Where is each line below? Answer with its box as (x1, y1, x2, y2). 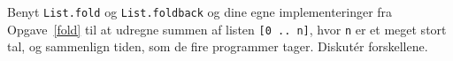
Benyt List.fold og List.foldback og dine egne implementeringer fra (7, 3, 393, 20)
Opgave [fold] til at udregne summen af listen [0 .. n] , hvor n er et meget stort (7, 19, 447, 38)
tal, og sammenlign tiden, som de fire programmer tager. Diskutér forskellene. (7, 37, 428, 56)
